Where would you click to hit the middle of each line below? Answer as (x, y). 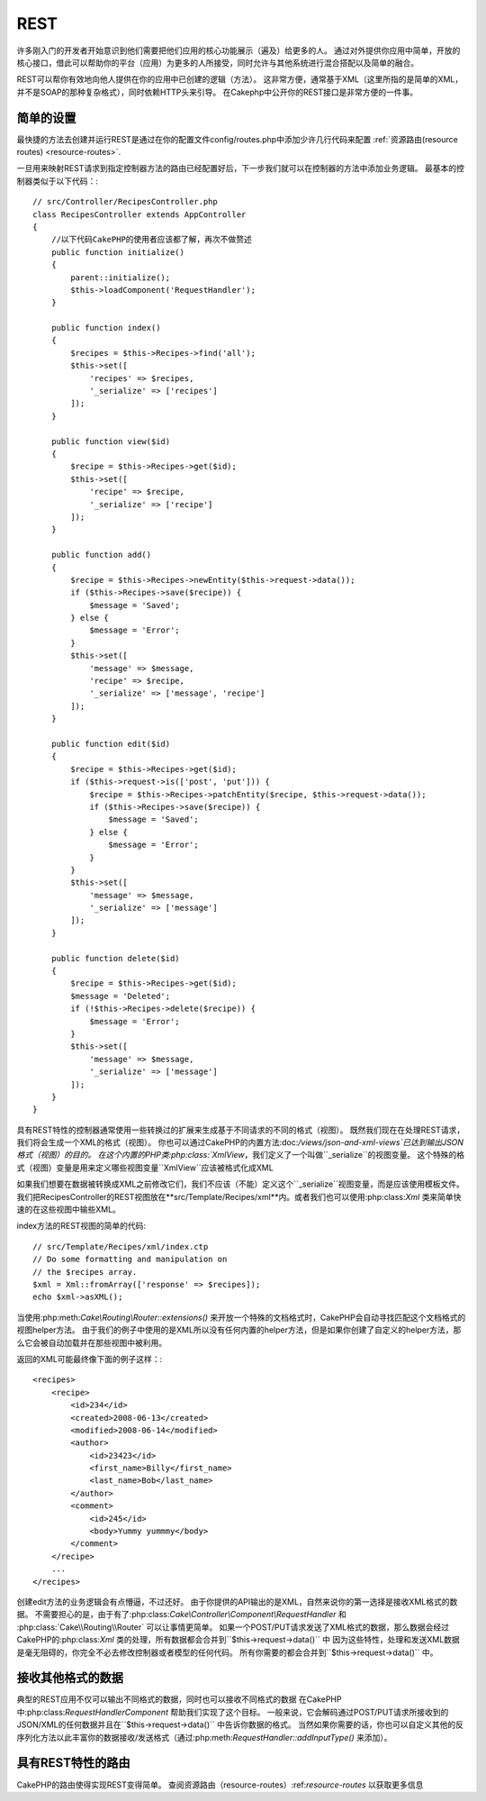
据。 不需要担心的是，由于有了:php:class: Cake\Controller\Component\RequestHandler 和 (181, 1615)
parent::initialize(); (121, 277)
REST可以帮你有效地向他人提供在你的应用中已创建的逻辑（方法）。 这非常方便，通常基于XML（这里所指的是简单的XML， (240, 79)
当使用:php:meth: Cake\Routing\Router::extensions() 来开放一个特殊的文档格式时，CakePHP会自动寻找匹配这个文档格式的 (241, 1317)
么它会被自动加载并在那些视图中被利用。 (91, 1342)
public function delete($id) (115, 958)
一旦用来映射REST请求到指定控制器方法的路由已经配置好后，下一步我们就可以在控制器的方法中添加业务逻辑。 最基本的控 (241, 168)
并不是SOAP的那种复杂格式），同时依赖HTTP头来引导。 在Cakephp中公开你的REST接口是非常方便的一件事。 (217, 92)
